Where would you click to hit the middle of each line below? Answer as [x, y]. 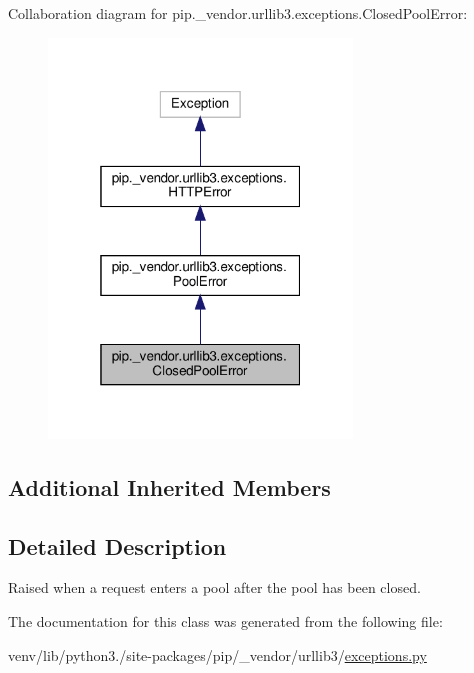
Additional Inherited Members [169, 486]
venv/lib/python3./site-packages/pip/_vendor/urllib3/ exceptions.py [217, 654]
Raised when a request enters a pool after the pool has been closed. [214, 587]
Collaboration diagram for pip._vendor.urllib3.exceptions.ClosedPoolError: [238, 13]
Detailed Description [117, 545]
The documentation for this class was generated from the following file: [225, 620]
